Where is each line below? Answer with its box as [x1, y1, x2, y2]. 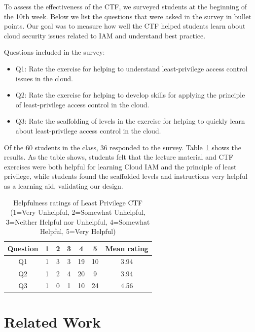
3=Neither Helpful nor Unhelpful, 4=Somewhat [6, 216, 150, 227]
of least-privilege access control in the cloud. [15, 99, 149, 109]
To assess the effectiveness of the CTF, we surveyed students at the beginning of [4, 1, 247, 11]
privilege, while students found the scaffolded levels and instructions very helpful [4, 171, 248, 181]
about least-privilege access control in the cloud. [15, 125, 161, 135]
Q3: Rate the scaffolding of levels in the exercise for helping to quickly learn [15, 116, 245, 126]
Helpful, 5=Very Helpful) [39, 226, 116, 236]
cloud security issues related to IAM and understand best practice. [4, 30, 206, 40]
